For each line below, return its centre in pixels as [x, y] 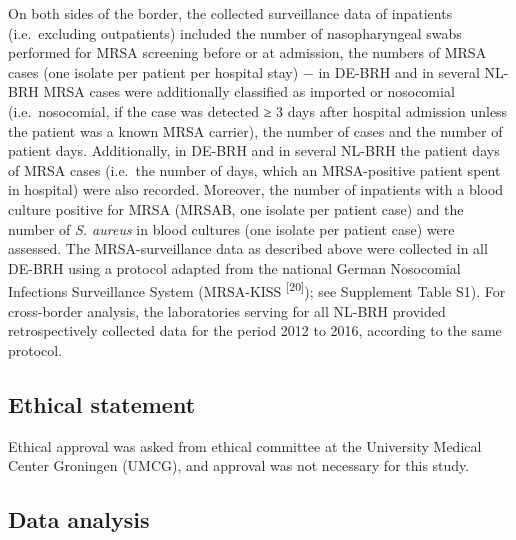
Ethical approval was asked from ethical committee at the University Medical [245, 445]
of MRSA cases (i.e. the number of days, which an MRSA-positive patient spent [254, 169]
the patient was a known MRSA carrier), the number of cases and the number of [255, 130]
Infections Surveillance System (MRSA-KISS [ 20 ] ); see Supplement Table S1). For [257, 289]
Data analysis [79, 519]
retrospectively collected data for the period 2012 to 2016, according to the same [255, 330]
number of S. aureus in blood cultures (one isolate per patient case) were [231, 228]
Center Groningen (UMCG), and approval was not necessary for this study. [239, 465]
